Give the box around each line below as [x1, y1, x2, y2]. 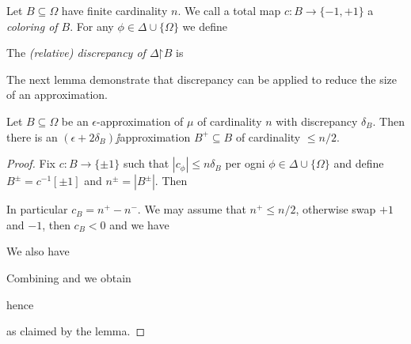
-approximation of [97, 112, 184, 129]
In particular [6, 201, 68, 217]
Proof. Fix [6, 155, 55, 172]
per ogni [225, 155, 265, 172]
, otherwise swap [295, 201, 376, 217]
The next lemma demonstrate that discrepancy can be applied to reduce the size [6, 70, 398, 87]
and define [333, 155, 384, 172]
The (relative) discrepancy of [6, 44, 146, 61]
